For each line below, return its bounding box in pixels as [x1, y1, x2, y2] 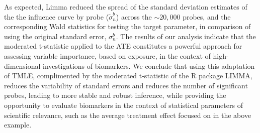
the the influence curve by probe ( [4, 11, 109, 22]
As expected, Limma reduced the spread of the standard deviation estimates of [4, 2, 247, 12]
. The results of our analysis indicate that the [116, 31, 256, 41]
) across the [116, 11, 152, 22]
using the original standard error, [4, 31, 107, 41]
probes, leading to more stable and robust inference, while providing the [4, 90, 226, 100]
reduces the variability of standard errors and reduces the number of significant [4, 80, 248, 90]
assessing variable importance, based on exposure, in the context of [4, 50, 211, 61]
